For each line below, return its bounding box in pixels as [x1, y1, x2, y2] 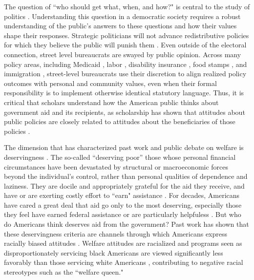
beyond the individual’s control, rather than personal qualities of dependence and [4, 171, 248, 181]
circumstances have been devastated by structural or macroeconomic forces [4, 161, 229, 172]
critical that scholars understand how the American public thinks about [4, 97, 219, 107]
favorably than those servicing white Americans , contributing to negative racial [4, 257, 243, 267]
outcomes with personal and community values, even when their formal [4, 78, 217, 88]
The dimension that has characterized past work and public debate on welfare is [4, 142, 244, 152]
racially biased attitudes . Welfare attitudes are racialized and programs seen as [4, 238, 242, 248]
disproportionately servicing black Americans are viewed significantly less [4, 247, 223, 258]
